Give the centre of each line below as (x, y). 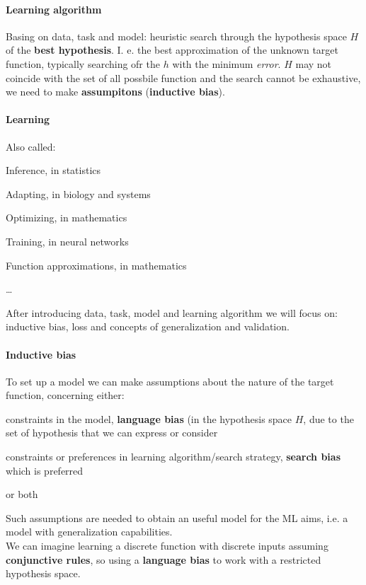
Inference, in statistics (53, 170)
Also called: (31, 146)
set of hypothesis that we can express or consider (112, 433)
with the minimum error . (227, 63)
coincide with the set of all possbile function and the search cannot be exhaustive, (183, 77)
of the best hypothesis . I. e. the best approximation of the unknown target (172, 50)
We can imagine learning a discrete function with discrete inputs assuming (167, 546)
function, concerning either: (65, 395)
